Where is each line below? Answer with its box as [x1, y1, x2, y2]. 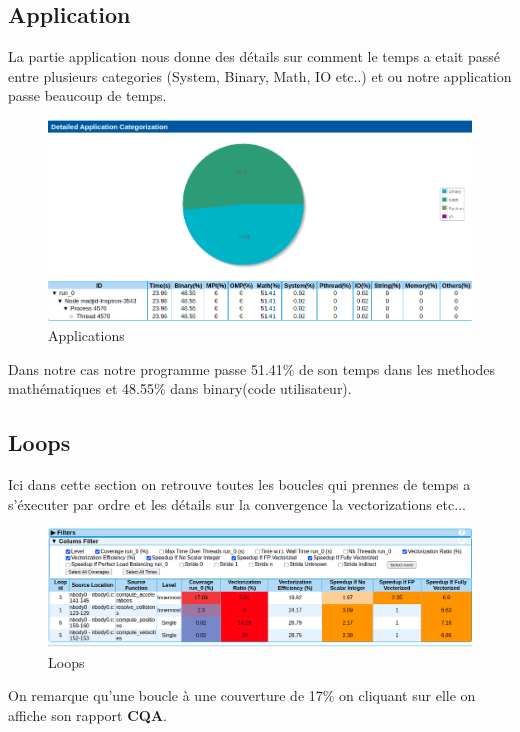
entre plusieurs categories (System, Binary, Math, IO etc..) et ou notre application [8, 65, 512, 86]
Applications [48, 325, 125, 346]
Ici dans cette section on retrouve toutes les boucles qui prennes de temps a [8, 474, 471, 495]
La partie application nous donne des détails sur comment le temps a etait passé [8, 46, 500, 67]
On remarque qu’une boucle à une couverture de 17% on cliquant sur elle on [8, 685, 476, 706]
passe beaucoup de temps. [8, 85, 167, 106]
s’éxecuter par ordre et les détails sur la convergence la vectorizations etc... [8, 493, 466, 514]
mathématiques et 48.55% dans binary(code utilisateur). [8, 378, 352, 399]
